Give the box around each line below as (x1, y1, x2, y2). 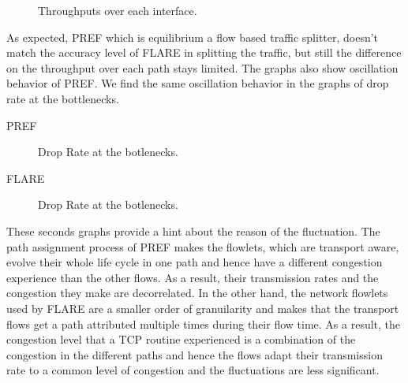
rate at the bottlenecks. (6, 90, 119, 106)
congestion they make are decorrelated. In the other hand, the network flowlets (6, 284, 388, 301)
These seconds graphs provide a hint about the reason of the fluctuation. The (6, 222, 380, 239)
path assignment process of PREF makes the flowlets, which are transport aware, (6, 238, 399, 255)
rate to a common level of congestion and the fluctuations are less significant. (6, 362, 380, 378)
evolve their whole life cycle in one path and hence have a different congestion (6, 254, 383, 270)
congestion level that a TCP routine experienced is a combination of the (6, 331, 356, 348)
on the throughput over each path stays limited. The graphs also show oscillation (6, 59, 399, 76)
